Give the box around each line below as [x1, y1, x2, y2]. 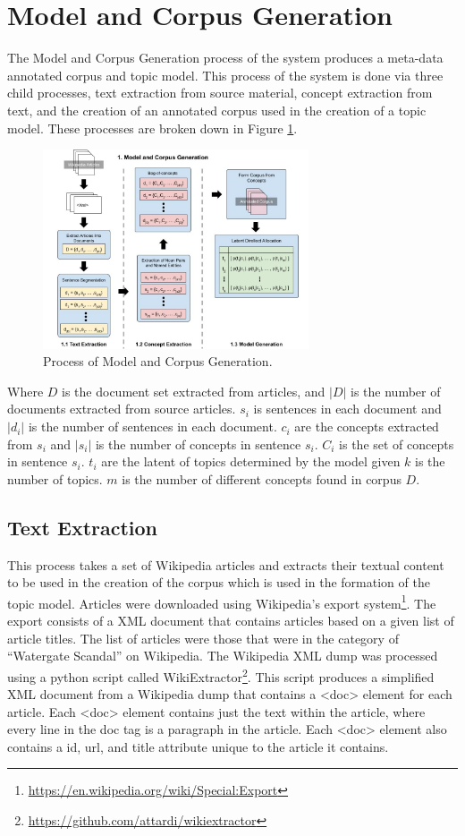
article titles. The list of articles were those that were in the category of [7, 628, 399, 647]
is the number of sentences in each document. [28, 417, 277, 436]
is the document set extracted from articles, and [62, 381, 325, 400]
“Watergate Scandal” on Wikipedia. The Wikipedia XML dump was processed [7, 646, 438, 665]
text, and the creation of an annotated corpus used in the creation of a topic [7, 100, 427, 119]
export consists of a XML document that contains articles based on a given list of [7, 611, 454, 630]
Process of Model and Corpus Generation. [43, 352, 273, 371]
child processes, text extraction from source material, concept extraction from [7, 83, 433, 102]
